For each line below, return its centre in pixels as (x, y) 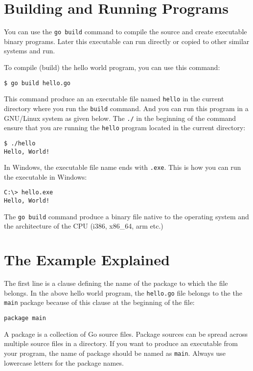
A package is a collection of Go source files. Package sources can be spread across (126, 334)
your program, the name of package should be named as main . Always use (115, 353)
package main (25, 318)
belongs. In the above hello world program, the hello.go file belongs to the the (123, 292)
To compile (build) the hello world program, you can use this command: (112, 67)
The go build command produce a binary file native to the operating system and (126, 216)
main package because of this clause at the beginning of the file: (99, 302)
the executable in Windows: (46, 176)
